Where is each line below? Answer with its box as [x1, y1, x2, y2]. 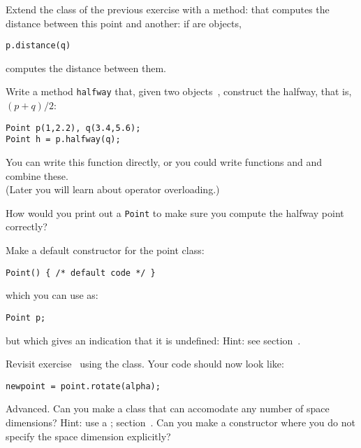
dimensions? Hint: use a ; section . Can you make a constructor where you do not [6, 414, 355, 429]
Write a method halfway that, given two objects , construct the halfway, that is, [6, 84, 352, 99]
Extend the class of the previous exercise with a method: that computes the [6, 2, 330, 16]
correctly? [6, 219, 47, 234]
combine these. [6, 168, 68, 183]
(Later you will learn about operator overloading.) [6, 182, 220, 197]
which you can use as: [6, 288, 98, 302]
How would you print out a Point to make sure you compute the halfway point [6, 205, 344, 220]
